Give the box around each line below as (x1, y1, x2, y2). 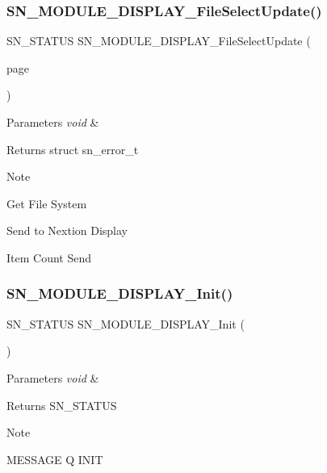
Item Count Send (6, 249, 91, 266)
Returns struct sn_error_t (6, 140, 139, 157)
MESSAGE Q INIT (6, 450, 103, 467)
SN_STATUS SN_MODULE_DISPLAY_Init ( (6, 315, 245, 332)
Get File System (6, 195, 87, 211)
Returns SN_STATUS (6, 396, 117, 413)
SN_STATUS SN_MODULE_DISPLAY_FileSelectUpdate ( (6, 32, 311, 49)
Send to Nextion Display (6, 222, 128, 239)
